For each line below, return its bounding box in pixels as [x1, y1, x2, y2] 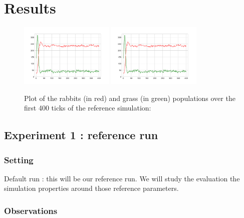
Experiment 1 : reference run [4, 127, 158, 143]
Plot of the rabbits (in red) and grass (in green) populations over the [24, 92, 235, 103]
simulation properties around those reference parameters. [4, 183, 179, 193]
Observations [4, 204, 58, 216]
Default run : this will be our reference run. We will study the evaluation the [4, 173, 240, 183]
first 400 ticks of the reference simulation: [24, 102, 151, 113]
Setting [4, 153, 34, 166]
